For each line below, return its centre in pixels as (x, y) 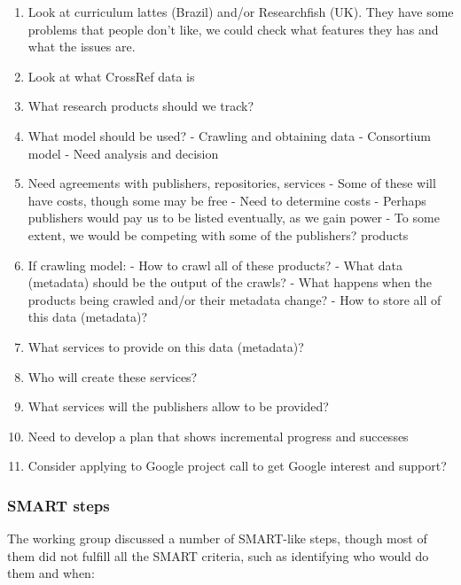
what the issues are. (82, 47)
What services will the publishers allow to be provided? (178, 406)
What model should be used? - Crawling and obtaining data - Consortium (229, 135)
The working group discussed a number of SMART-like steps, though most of (217, 538)
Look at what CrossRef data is (111, 76)
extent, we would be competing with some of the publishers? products (218, 234)
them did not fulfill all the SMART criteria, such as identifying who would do (218, 555)
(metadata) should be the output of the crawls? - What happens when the (230, 282)
